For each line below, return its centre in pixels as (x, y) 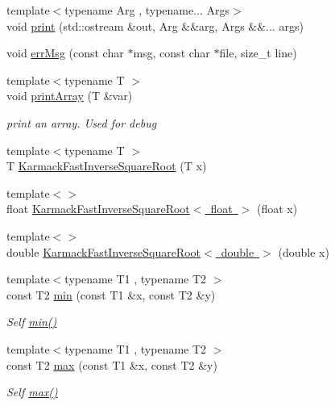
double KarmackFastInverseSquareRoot (104, 251)
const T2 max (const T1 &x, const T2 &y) (112, 364)
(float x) (277, 209)
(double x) (304, 251)
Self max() (32, 392)
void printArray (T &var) (70, 96)
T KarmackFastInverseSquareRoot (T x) (107, 166)
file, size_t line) (258, 53)
